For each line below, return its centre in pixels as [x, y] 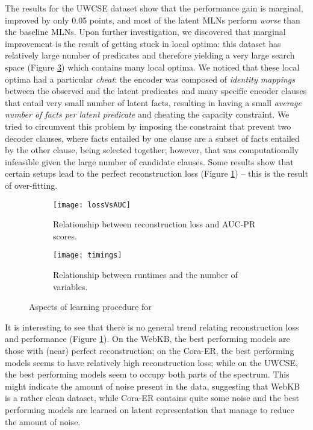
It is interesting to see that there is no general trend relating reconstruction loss [152, 327]
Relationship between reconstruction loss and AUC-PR [154, 224]
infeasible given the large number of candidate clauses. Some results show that [149, 161]
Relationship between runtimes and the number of [145, 274]
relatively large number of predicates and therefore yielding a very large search [150, 55]
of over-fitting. [31, 185]
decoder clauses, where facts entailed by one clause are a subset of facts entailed [152, 138]
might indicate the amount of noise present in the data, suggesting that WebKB [153, 386]
